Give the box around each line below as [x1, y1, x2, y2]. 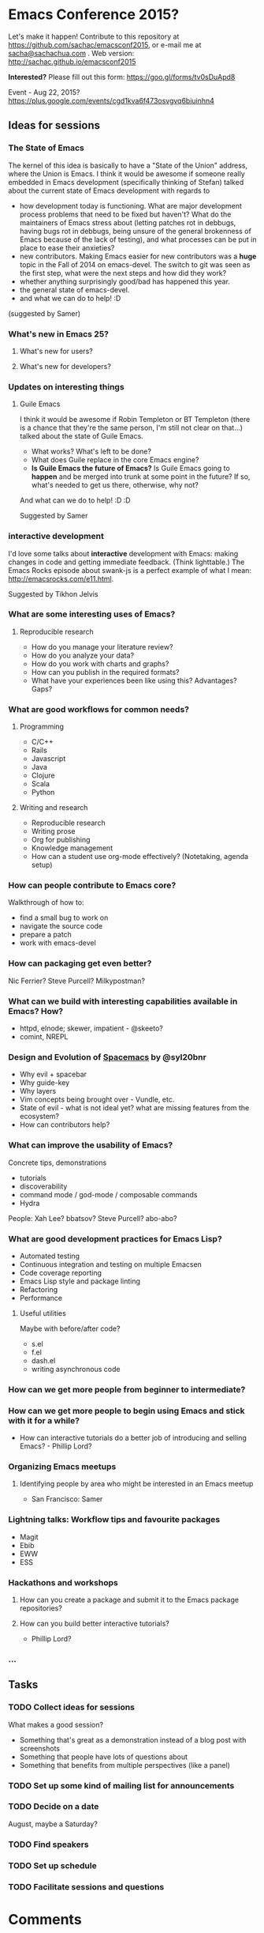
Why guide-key [19, 1078, 70, 1087]
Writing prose [31, 827, 76, 836]
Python [31, 788, 55, 797]
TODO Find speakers [8, 1839, 89, 1850]
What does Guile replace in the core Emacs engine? [31, 455, 199, 465]
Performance [19, 1293, 63, 1302]
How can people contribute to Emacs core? [8, 880, 177, 891]
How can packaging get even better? [8, 958, 152, 969]
